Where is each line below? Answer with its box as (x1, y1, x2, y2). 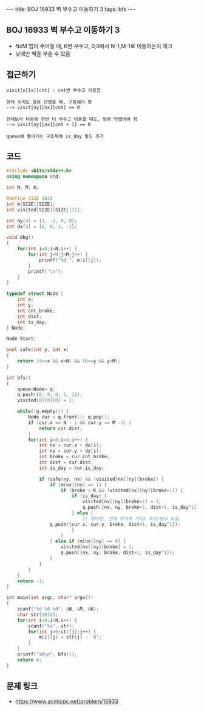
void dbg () (6, 235, 34, 241)
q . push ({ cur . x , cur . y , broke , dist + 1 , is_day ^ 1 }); (49, 521, 181, 528)
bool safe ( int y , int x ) (6, 347, 69, 353)
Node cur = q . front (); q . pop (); (28, 414, 110, 420)
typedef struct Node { (6, 291, 64, 297)
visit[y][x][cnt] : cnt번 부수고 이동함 (6, 87, 101, 93)
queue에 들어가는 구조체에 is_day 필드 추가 (6, 133, 104, 140)
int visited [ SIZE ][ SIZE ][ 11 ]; (6, 207, 83, 213)
